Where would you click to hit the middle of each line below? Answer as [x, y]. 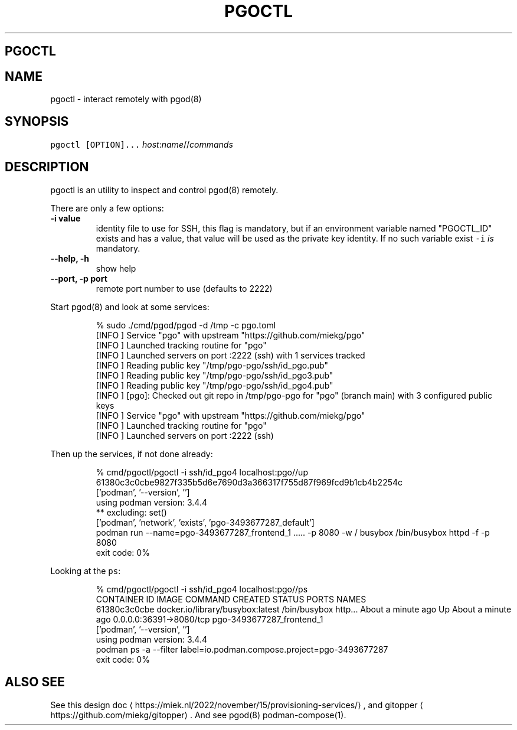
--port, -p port [79, 278]
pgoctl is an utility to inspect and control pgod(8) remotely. [164, 190]
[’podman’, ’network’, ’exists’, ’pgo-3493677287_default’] [205, 522]
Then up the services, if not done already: [132, 454]
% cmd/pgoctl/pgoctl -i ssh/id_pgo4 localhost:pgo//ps [202, 589]
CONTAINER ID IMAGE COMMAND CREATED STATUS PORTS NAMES [231, 599]
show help [116, 268]
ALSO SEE [35, 682]
